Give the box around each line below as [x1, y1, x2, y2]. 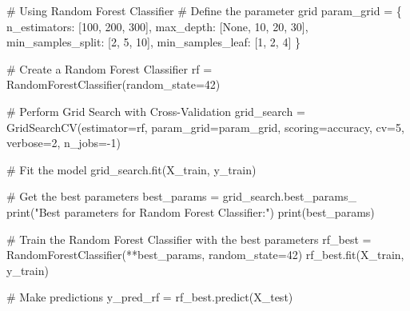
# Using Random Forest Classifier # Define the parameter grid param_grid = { [6, 2, 402, 18]
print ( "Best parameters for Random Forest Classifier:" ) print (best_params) [6, 203, 375, 220]
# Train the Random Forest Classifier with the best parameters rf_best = [6, 230, 372, 247]
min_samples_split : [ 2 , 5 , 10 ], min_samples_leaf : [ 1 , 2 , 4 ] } [6, 34, 301, 50]
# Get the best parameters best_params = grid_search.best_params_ [6, 188, 356, 205]
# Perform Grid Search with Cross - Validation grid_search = [6, 102, 305, 119]
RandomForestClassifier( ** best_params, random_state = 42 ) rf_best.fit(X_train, [6, 246, 404, 263]
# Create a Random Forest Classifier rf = [6, 60, 213, 77]
